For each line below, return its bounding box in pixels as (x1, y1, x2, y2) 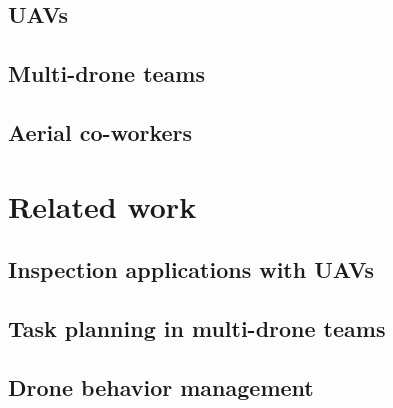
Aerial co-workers (8, 116, 193, 147)
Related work (8, 185, 197, 226)
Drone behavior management (8, 371, 314, 402)
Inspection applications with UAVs (8, 254, 375, 285)
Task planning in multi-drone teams (8, 312, 386, 343)
